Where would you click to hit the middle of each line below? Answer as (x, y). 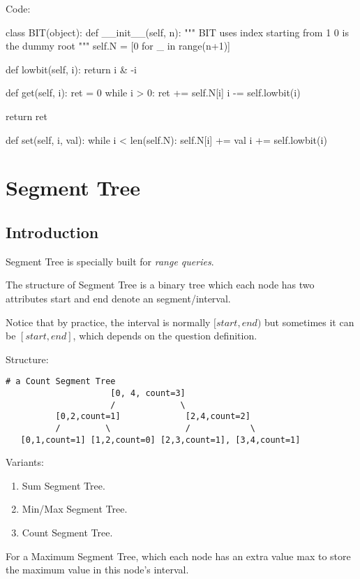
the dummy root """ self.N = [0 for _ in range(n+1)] (118, 46)
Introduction (52, 232)
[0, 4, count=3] (148, 393)
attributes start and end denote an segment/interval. (118, 298)
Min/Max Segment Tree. (75, 509)
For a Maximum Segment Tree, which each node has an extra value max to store (178, 556)
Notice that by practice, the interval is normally (108, 322)
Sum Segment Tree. (63, 485)
